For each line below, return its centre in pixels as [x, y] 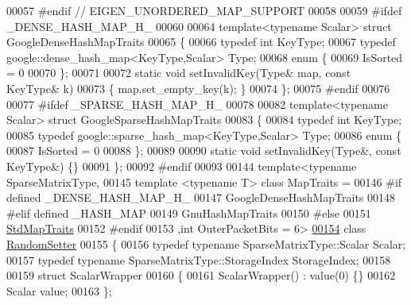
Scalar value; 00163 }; [59, 290]
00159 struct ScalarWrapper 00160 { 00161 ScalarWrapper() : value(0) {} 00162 [201, 275]
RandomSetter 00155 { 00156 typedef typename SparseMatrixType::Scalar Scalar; [206, 243]
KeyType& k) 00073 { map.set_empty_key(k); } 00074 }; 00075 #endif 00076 [198, 88]
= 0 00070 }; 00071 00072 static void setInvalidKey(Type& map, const [179, 73]
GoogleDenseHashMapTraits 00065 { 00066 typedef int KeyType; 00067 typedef [201, 42]
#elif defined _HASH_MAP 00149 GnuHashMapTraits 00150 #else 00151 [189, 212]
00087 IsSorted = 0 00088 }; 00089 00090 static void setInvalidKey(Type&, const [204, 151]
